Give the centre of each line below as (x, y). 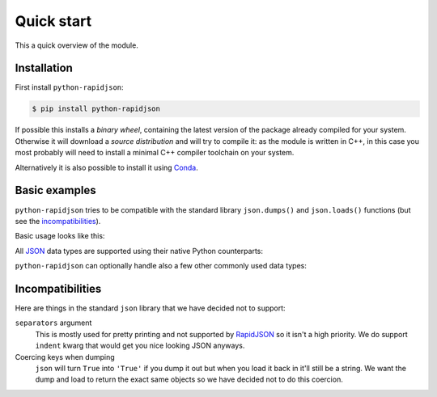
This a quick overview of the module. (77, 45)
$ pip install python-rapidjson (96, 109)
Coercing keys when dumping (65, 357)
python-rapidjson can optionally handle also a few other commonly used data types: (161, 266)
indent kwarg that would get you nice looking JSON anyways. (140, 346)
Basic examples (55, 190)
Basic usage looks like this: (60, 236)
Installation (44, 68)
